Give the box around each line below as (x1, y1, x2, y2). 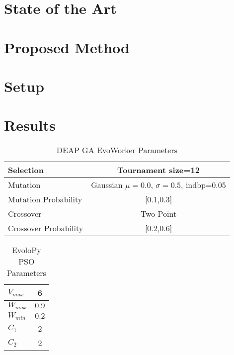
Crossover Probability (8, 222, 83, 234)
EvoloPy (11, 244, 41, 256)
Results (4, 115, 56, 135)
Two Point (140, 208, 177, 220)
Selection (8, 164, 44, 176)
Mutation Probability (8, 193, 82, 205)
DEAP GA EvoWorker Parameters (56, 144, 178, 156)
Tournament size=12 (117, 164, 200, 176)
